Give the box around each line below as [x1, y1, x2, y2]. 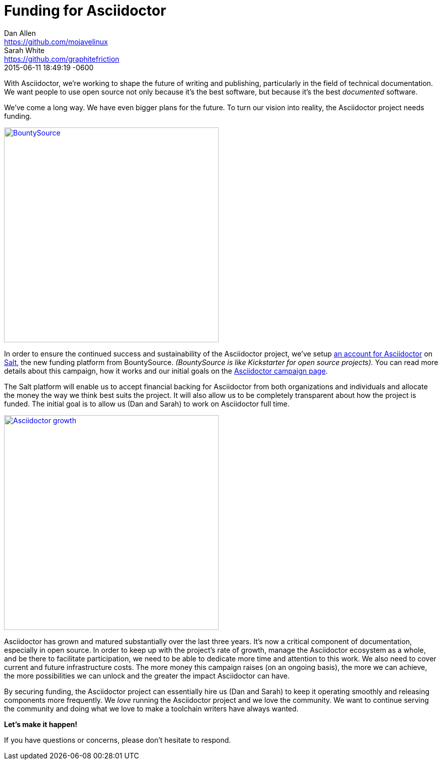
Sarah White [4, 46, 45, 55]
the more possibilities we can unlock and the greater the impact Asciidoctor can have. [4, 671, 290, 680]
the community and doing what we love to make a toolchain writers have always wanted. [4, 704, 299, 713]
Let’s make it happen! [4, 720, 77, 729]
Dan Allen [4, 28, 36, 37]
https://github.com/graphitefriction [4, 54, 120, 63]
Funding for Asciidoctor [4, 2, 166, 19]
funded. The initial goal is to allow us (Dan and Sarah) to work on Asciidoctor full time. [4, 399, 289, 408]
